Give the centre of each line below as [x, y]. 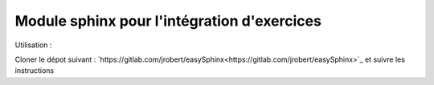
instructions [35, 71]
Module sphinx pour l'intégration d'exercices [168, 21]
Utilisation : [33, 45]
